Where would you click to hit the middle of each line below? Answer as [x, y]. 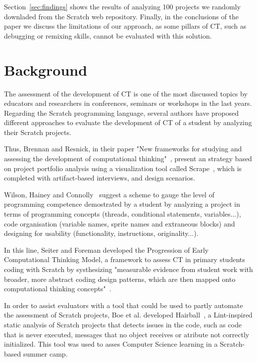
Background [46, 69]
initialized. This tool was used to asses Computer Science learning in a [111, 344]
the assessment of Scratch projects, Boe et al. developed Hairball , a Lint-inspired [128, 315]
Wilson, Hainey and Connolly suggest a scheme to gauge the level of [109, 194]
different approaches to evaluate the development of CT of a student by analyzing [128, 122]
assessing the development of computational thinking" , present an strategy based [128, 158]
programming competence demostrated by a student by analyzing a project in [122, 204]
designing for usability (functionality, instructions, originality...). [101, 233]
